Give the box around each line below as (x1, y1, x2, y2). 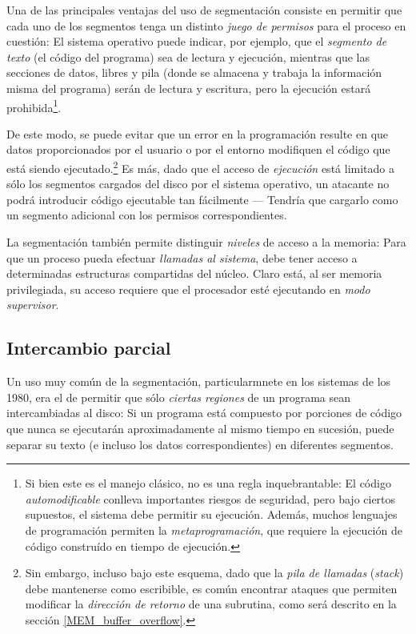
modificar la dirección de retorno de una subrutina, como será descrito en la (25, 596, 397, 612)
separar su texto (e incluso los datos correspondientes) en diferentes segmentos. (6, 435, 394, 452)
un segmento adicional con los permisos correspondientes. (6, 207, 287, 223)
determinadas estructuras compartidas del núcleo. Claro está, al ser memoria (6, 265, 382, 282)
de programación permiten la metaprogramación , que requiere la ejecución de (25, 521, 402, 538)
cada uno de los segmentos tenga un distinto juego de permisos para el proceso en (6, 17, 406, 34)
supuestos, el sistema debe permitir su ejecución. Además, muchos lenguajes (25, 506, 398, 523)
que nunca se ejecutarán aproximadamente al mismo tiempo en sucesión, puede (6, 419, 394, 436)
